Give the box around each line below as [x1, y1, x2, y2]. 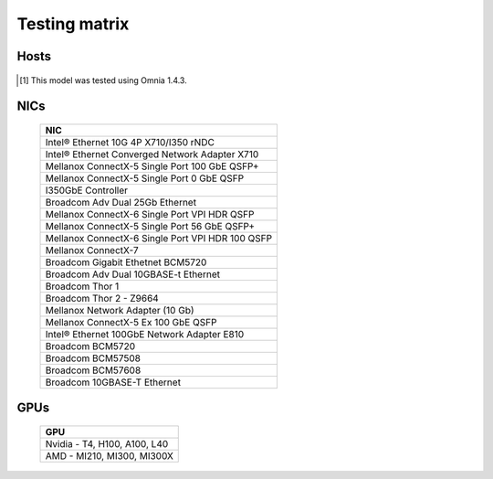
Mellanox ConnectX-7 [45, 243, 139, 256]
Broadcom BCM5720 [45, 339, 136, 352]
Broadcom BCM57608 [45, 364, 142, 377]
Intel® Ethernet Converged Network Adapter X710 [45, 147, 259, 160]
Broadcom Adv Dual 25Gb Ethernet [45, 196, 196, 208]
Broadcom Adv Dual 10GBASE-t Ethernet [45, 268, 221, 281]
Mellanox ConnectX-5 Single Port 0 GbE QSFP [45, 172, 245, 185]
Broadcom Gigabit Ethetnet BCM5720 [45, 256, 207, 269]
